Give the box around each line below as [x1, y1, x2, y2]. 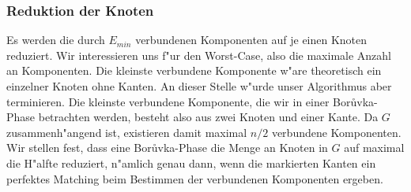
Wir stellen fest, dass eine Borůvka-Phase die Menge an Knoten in [6, 139, 328, 156]
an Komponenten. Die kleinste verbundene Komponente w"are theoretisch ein [6, 62, 382, 79]
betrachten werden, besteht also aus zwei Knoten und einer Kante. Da [38, 109, 379, 125]
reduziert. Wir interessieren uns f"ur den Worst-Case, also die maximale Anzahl [6, 46, 392, 63]
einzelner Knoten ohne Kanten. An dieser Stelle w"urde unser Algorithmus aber [6, 78, 392, 94]
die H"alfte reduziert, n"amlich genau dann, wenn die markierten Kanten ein [6, 154, 376, 171]
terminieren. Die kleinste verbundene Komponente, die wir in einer [6, 93, 330, 109]
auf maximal [344, 139, 405, 156]
